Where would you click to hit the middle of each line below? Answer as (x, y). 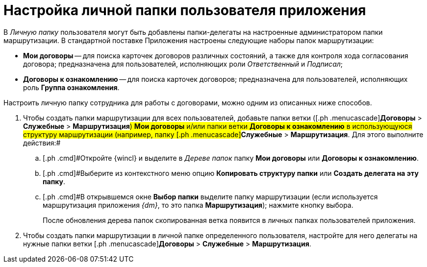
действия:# (42, 143)
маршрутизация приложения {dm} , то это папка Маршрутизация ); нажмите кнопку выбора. (198, 205)
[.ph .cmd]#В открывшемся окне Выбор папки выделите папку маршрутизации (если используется (210, 196)
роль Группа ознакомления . (71, 87)
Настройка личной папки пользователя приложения (185, 10)
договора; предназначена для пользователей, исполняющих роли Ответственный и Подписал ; (183, 64)
